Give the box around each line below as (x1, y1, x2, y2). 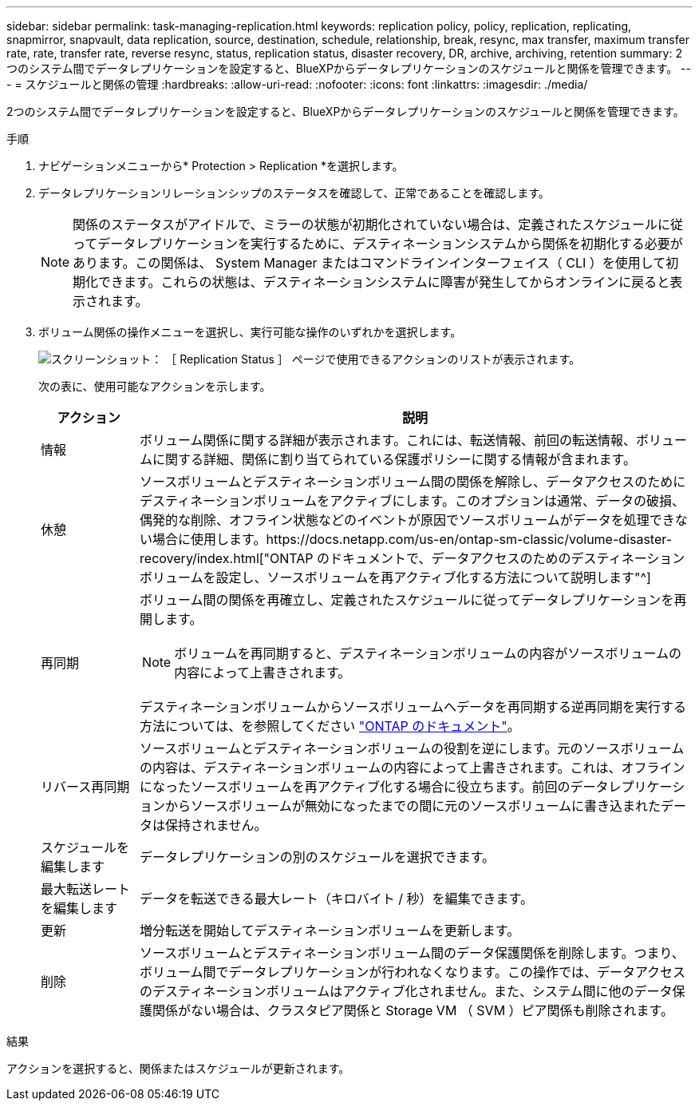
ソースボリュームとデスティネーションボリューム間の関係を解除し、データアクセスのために (140, 474, 686, 490)
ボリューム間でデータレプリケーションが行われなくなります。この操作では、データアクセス (140, 964, 686, 980)
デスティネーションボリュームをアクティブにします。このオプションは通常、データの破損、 (140, 493, 685, 509)
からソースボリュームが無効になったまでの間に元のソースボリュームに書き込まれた (165, 798, 661, 814)
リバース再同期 (41, 779, 130, 795)
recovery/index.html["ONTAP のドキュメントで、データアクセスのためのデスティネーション (140, 550, 685, 566)
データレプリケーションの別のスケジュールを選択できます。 (140, 849, 496, 865)
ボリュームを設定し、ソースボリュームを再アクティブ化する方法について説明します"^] (140, 569, 651, 585)
